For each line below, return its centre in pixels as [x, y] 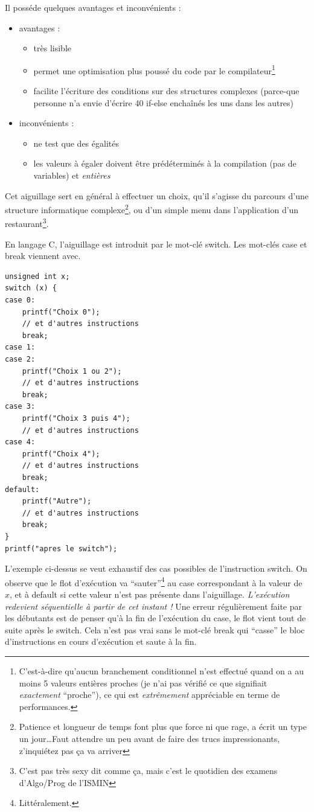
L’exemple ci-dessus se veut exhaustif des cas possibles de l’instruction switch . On [156, 568]
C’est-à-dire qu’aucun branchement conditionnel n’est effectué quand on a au [161, 670]
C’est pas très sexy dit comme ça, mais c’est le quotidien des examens [148, 771]
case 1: [20, 347]
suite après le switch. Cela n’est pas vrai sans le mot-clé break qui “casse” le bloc [155, 629]
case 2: [20, 360]
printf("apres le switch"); [61, 548]
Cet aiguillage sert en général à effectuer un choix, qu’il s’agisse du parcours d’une [157, 195]
